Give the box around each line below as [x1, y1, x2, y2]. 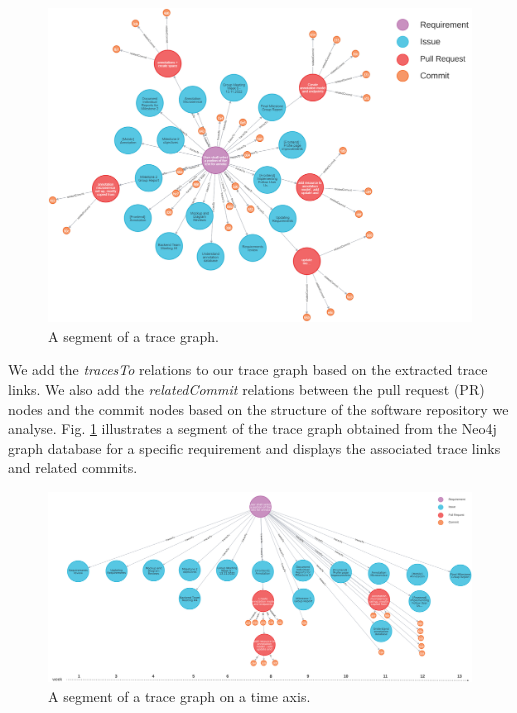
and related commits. [8, 457, 138, 478]
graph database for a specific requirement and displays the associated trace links [8, 437, 501, 458]
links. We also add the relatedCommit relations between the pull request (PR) [8, 379, 485, 400]
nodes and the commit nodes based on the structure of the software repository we [8, 398, 509, 419]
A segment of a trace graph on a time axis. [48, 685, 311, 706]
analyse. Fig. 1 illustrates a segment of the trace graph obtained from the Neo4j [8, 418, 497, 439]
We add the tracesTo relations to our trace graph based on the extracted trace [8, 359, 488, 380]
